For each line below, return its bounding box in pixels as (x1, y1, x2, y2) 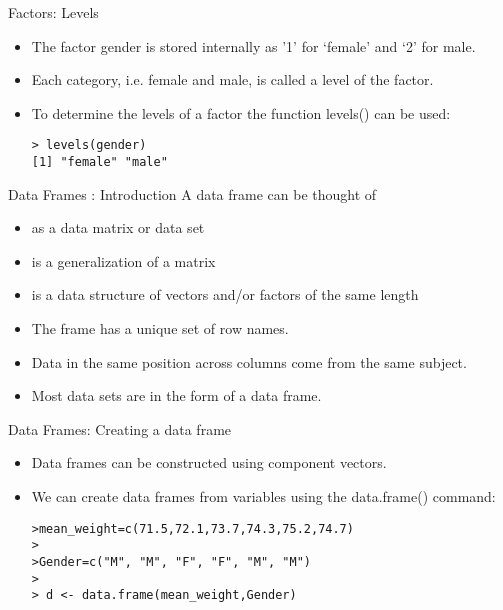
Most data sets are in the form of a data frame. (31, 385, 322, 406)
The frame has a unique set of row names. (31, 318, 289, 339)
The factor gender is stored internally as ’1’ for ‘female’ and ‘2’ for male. (31, 35, 476, 56)
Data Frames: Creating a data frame (8, 418, 232, 439)
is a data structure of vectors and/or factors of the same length (31, 284, 419, 305)
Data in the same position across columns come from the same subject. (31, 351, 467, 372)
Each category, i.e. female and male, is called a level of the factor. (31, 69, 434, 90)
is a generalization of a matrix (31, 250, 216, 271)
